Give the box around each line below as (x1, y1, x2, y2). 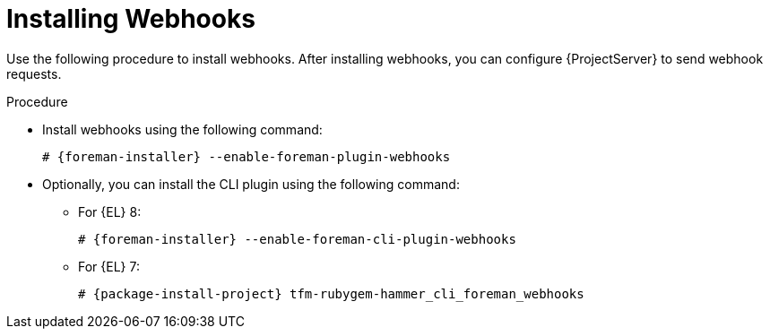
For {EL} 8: (78, 203, 142, 220)
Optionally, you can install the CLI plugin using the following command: (42, 176, 460, 192)
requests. (6, 65, 62, 82)
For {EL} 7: (78, 258, 141, 274)
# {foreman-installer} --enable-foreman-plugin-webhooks (42, 149, 451, 164)
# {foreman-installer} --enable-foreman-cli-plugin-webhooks (78, 231, 516, 246)
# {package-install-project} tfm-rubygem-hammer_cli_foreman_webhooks (78, 286, 584, 301)
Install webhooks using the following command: (42, 121, 323, 137)
